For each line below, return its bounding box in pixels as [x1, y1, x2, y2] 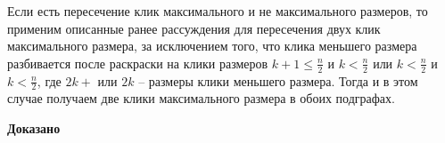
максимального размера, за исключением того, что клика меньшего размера [7, 36, 417, 55]
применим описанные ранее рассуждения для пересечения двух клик [7, 19, 381, 37]
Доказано [7, 119, 61, 138]
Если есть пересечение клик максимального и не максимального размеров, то [7, 2, 428, 20]
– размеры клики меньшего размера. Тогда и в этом [138, 71, 418, 90]
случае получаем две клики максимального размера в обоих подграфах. [7, 89, 395, 107]
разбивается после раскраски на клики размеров [7, 53, 268, 72]
